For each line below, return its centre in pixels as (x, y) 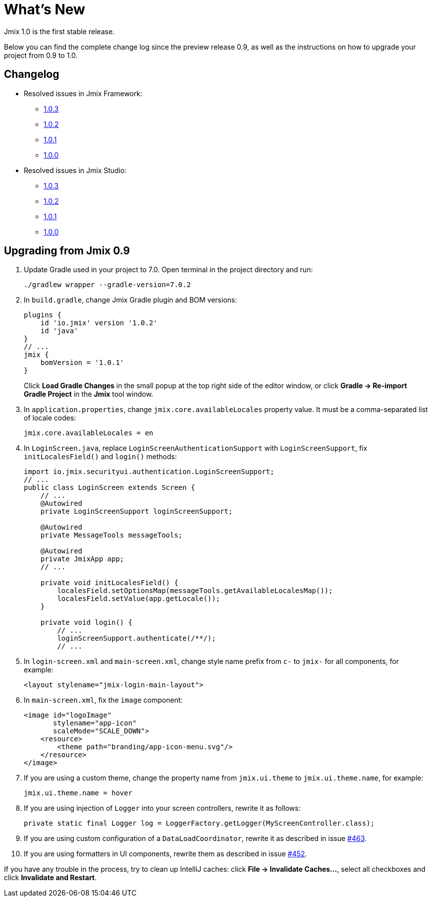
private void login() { (86, 623)
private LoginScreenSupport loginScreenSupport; (136, 511)
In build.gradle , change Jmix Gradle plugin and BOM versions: (131, 300)
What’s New (45, 9)
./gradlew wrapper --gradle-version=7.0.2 (108, 285)
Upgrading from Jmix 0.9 (67, 251)
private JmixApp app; (82, 559)
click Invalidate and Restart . (51, 878)
